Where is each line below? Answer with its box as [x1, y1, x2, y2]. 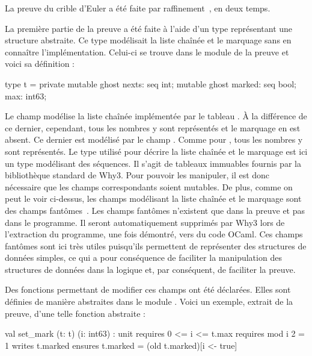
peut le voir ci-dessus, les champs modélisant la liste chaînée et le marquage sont [5, 192, 302, 205]
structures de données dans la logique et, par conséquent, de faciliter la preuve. [5, 263, 296, 275]
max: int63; [5, 89, 47, 102]
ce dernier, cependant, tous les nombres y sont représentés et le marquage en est [5, 121, 301, 134]
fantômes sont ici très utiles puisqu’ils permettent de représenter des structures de [5, 239, 307, 252]
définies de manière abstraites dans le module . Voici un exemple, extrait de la [5, 295, 293, 308]
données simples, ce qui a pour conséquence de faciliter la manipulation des [5, 251, 282, 264]
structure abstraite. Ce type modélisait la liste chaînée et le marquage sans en [5, 34, 292, 46]
